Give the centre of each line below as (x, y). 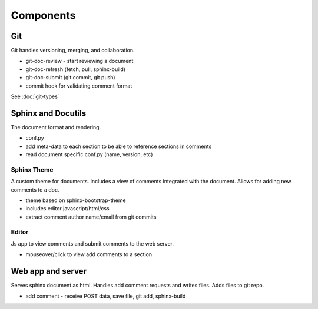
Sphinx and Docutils (49, 113)
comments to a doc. (35, 189)
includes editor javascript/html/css (67, 209)
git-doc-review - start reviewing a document (79, 61)
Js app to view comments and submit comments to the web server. (92, 243)
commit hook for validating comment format (79, 86)
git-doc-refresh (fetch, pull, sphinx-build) (76, 69)
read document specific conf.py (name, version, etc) (89, 154)
